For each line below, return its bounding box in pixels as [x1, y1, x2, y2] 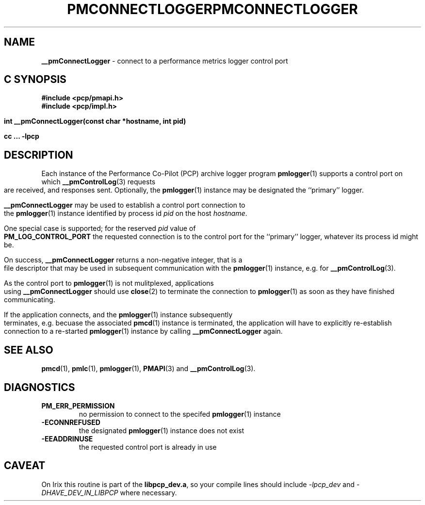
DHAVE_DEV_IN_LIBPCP [41, 488, 118, 497]
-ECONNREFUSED [41, 418, 100, 426]
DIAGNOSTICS [4, 381, 75, 393]
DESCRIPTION [4, 148, 73, 161]
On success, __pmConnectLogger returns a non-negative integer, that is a [4, 256, 243, 264]
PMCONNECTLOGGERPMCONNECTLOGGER [67, 1, 358, 17]
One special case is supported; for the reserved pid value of [4, 224, 196, 233]
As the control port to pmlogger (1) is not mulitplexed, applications [4, 279, 214, 288]
